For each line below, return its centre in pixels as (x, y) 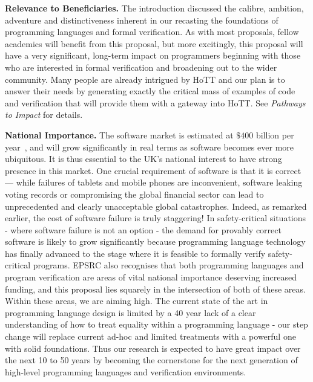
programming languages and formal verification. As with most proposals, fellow (152, 32)
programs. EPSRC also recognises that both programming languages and (168, 265)
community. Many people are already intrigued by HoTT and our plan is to (145, 79)
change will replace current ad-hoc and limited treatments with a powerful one (150, 336)
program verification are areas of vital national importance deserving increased (151, 277)
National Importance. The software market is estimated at (119, 134)
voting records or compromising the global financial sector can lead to (134, 194)
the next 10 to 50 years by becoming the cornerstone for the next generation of (151, 360)
